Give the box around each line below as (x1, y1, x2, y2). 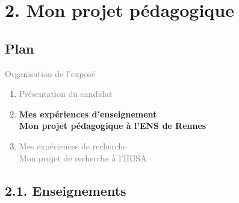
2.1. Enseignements (5, 181, 126, 199)
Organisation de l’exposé (5, 67, 96, 80)
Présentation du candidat (19, 87, 113, 100)
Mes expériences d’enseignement (19, 107, 157, 120)
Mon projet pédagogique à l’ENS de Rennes (19, 119, 206, 132)
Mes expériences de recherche (19, 139, 127, 152)
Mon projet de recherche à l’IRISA (19, 151, 147, 164)
